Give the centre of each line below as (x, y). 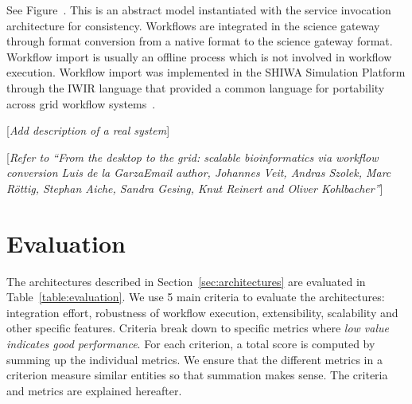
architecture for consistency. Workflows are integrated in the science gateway (193, 25)
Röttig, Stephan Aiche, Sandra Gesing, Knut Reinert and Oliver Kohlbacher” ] (195, 188)
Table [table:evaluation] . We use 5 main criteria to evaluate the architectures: (196, 297)
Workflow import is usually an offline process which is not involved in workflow (199, 56)
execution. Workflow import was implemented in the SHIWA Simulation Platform (206, 72)
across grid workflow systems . (81, 103)
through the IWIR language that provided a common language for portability (196, 87)
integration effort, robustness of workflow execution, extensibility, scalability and (202, 312)
